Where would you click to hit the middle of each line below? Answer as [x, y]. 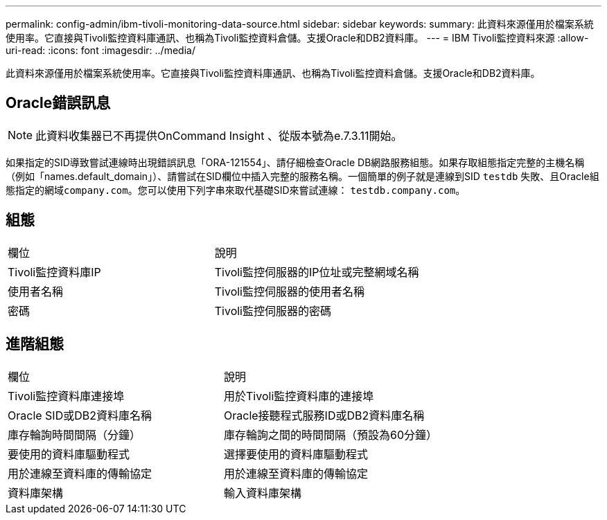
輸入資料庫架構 [263, 493]
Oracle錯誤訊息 [58, 103]
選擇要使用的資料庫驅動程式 [296, 454]
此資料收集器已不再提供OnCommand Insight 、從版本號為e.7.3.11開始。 [219, 135]
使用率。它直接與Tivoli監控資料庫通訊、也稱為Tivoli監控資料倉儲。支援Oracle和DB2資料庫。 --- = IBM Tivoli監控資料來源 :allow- [297, 38]
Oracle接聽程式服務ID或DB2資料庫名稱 [324, 415]
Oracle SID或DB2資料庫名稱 [80, 415]
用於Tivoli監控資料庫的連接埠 [299, 396]
